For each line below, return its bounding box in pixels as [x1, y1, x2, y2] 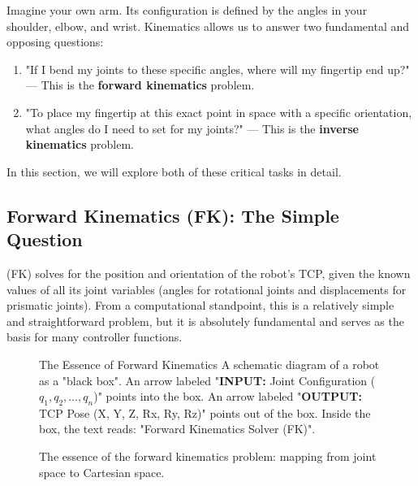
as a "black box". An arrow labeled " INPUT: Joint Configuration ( [39, 371, 376, 388]
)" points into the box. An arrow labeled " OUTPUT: [93, 388, 362, 405]
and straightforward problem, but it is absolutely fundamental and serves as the [6, 312, 404, 329]
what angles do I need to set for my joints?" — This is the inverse [25, 119, 359, 137]
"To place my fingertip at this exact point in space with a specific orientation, [25, 103, 412, 120]
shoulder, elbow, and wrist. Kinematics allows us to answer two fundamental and [6, 17, 410, 34]
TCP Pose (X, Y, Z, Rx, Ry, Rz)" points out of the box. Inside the [39, 404, 371, 421]
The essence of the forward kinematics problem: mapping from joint [39, 448, 377, 465]
